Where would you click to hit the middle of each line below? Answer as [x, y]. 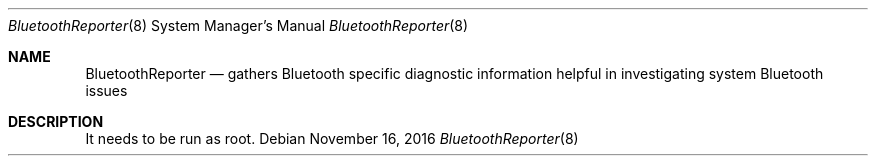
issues [106, 90]
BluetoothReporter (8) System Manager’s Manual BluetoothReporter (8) [238, 25]
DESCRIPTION [56, 121]
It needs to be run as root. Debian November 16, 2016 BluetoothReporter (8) [332, 138]
